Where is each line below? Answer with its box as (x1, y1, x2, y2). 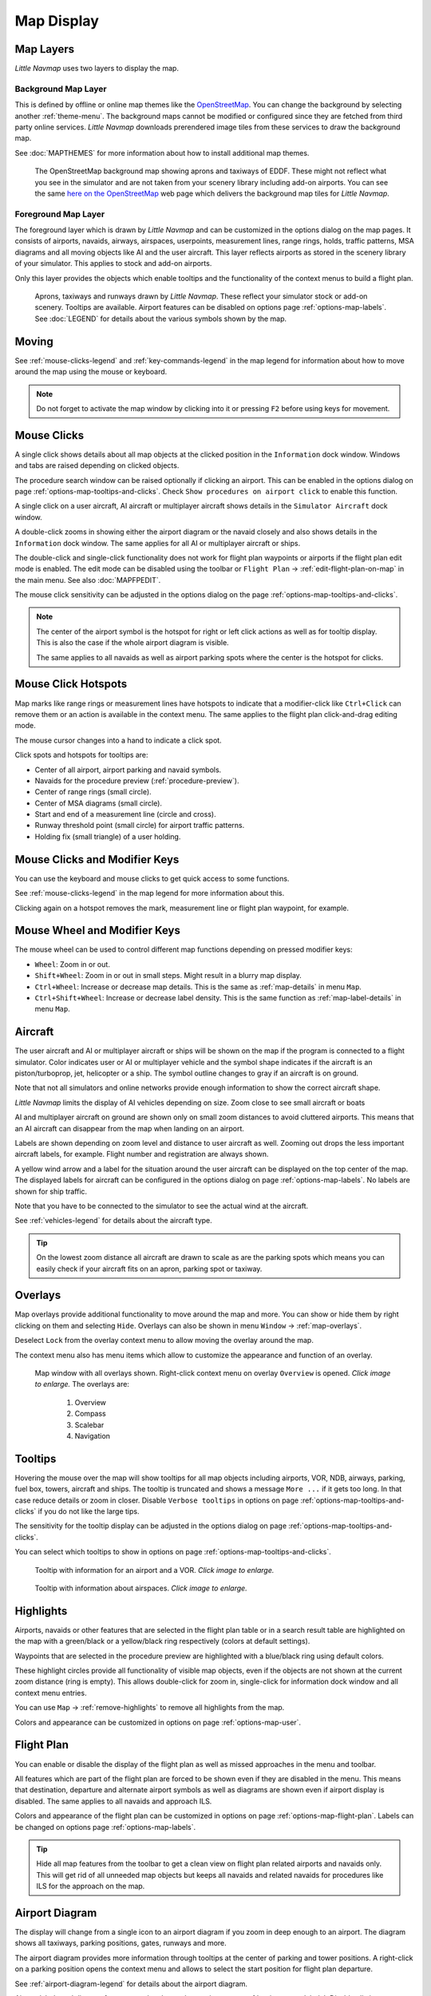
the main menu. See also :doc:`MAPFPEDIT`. (14, 575, 161, 584)
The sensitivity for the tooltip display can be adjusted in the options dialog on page (14, 1521, 287, 1531)
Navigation (74, 1431, 111, 1440)
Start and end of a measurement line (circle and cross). (34, 810, 216, 819)
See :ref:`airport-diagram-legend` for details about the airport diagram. (14, 1978, 247, 1988)
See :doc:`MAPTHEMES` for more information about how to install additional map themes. (14, 148, 310, 157)
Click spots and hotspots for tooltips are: (14, 750, 148, 760)
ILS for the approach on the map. (36, 1881, 145, 1891)
